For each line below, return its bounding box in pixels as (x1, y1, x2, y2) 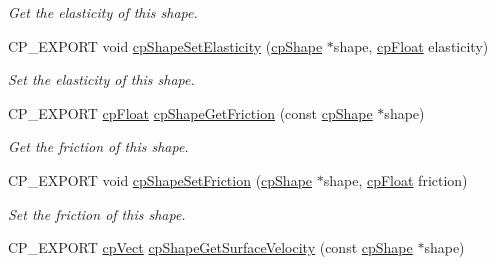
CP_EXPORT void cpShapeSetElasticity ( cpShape (8, 35, 323, 56)
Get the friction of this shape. (8, 136, 189, 157)
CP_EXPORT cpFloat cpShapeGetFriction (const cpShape (8, 102, 373, 123)
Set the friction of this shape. (8, 203, 186, 224)
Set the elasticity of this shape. (8, 69, 195, 90)
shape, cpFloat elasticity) (333, 35, 489, 56)
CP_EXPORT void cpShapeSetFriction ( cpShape (8, 169, 313, 190)
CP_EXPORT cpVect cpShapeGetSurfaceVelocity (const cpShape (8, 237, 413, 258)
